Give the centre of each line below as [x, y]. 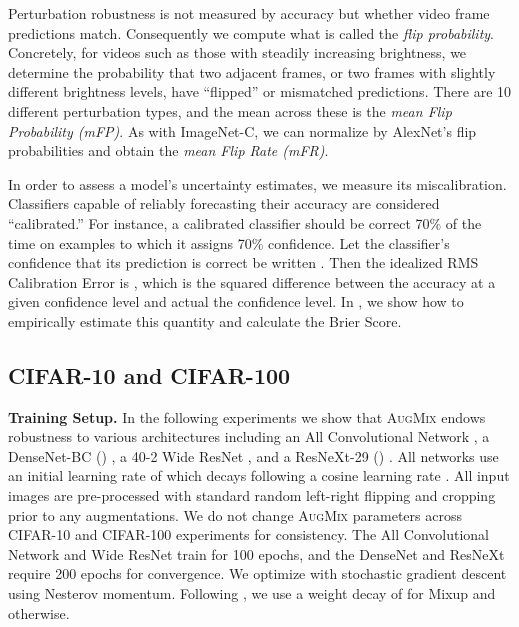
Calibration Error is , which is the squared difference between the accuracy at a [252, 281]
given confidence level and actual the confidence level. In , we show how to [236, 301]
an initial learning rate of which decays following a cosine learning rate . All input [259, 475]
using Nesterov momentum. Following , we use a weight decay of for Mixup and [252, 593]
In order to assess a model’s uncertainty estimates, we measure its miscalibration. [257, 183]
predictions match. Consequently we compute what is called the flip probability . [251, 32]
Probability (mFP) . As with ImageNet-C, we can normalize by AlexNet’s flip [242, 130]
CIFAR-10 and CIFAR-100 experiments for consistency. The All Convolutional [248, 534]
